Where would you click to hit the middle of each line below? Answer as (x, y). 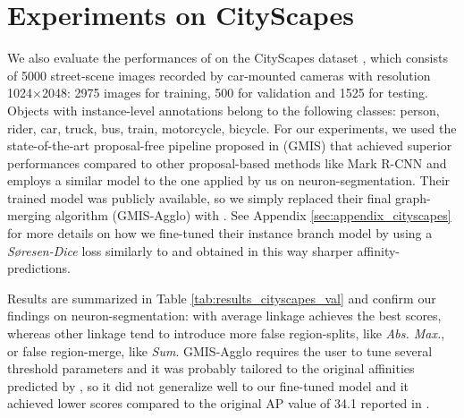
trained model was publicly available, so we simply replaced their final (199, 197)
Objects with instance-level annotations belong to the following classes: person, (224, 110)
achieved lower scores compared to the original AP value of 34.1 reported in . (219, 403)
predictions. (39, 268)
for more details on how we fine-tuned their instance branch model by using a (220, 233)
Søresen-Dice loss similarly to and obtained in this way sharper (180, 250)
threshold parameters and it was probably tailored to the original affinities (211, 368)
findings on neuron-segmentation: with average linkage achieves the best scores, (224, 316)
